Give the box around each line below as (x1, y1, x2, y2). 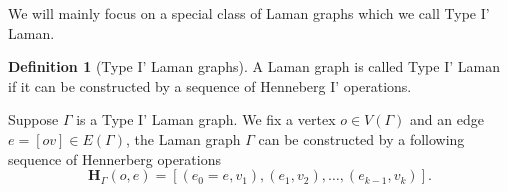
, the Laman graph (125, 128, 241, 149)
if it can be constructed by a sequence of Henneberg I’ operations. (8, 75, 412, 96)
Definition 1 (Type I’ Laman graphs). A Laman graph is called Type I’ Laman (8, 56, 500, 77)
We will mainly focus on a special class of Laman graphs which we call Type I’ (8, 3, 490, 23)
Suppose (8, 109, 59, 130)
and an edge (410, 109, 484, 130)
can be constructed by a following (258, 128, 465, 149)
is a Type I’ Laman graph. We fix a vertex (76, 109, 336, 130)
